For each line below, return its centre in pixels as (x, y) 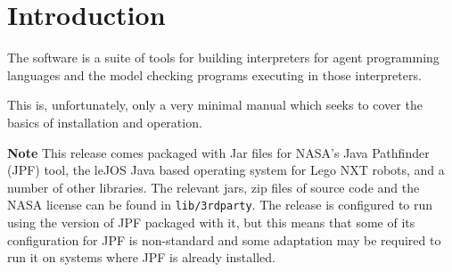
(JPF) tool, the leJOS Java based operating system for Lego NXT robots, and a (226, 170)
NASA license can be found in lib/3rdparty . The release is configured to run (220, 205)
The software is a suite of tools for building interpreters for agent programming (223, 58)
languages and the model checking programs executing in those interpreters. (214, 74)
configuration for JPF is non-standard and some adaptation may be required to (224, 239)
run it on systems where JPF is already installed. (141, 257)
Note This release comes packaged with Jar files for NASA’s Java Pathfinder (218, 152)
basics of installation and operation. (105, 122)
